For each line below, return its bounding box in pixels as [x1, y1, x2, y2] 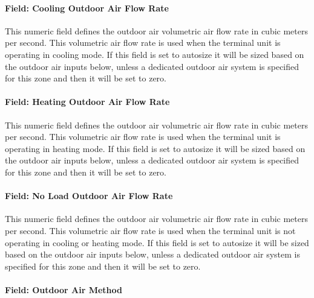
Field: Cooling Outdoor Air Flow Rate [5, 1, 169, 14]
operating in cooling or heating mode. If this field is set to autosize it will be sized [5, 236, 309, 249]
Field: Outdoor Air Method [5, 283, 122, 296]
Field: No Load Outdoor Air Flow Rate [5, 189, 173, 202]
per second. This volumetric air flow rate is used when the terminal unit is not [5, 224, 296, 236]
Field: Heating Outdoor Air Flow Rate [5, 95, 170, 108]
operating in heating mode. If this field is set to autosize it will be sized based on [5, 142, 306, 154]
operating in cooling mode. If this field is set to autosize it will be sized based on [5, 48, 304, 60]
